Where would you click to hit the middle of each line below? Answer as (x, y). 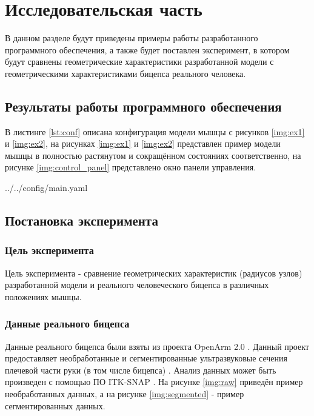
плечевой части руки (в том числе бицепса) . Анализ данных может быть (141, 370)
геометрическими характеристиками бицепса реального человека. (125, 73)
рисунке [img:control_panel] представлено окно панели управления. (131, 167)
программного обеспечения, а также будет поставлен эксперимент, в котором (147, 49)
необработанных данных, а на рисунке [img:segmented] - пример (125, 394)
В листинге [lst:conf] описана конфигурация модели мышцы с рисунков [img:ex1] (155, 131)
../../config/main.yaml (46, 188)
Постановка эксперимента (82, 220)
